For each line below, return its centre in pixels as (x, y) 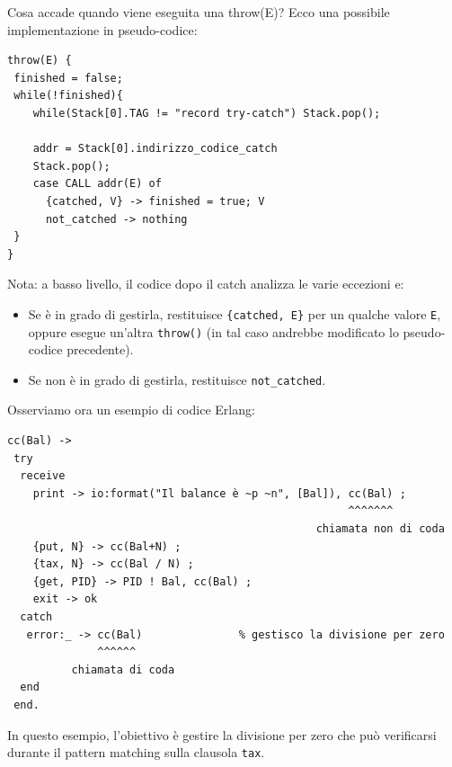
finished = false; (68, 78)
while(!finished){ (68, 96)
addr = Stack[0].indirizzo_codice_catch (155, 149)
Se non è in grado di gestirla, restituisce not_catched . (177, 379)
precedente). (100, 349)
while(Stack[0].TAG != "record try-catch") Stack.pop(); (207, 113)
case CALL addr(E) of (97, 184)
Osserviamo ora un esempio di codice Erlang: (131, 410)
